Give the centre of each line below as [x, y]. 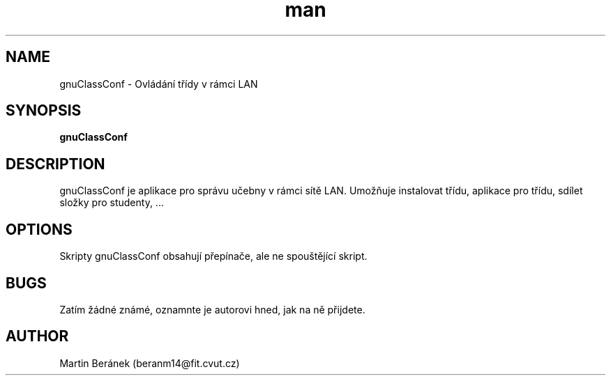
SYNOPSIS [44, 111]
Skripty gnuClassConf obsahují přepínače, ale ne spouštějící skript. [213, 256]
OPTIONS [39, 229]
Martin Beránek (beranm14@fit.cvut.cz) [150, 363]
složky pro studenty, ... [112, 203]
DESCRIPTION [55, 164]
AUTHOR [37, 336]
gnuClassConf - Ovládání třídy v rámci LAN [159, 84]
